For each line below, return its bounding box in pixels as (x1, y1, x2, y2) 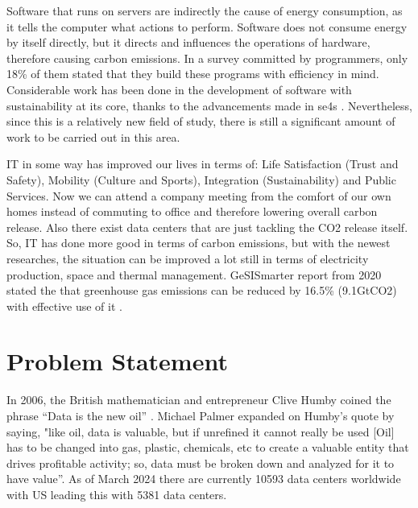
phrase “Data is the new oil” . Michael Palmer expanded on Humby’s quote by (6, 407, 395, 423)
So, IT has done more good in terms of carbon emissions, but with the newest (6, 234, 391, 251)
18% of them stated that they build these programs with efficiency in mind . (6, 65, 379, 82)
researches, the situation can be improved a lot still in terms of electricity (6, 250, 369, 266)
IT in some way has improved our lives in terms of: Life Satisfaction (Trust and (6, 155, 399, 172)
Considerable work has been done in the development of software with (6, 81, 352, 97)
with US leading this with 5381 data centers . (6, 485, 227, 502)
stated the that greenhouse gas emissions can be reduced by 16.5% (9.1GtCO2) (6, 282, 397, 299)
